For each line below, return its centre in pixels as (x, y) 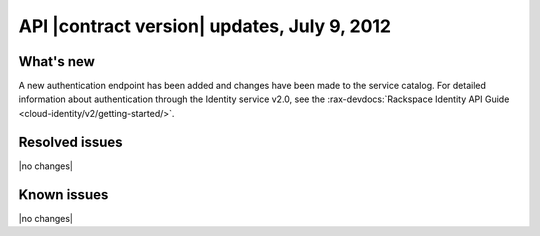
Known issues (63, 194)
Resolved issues (71, 141)
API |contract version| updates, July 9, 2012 (205, 26)
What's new (56, 61)
